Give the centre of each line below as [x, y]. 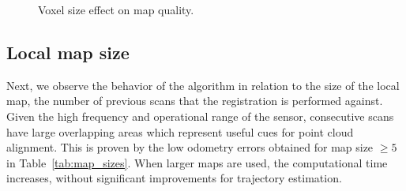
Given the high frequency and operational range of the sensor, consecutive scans [200, 116]
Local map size [68, 52]
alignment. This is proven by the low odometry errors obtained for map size [190, 147]
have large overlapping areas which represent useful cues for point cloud [180, 131]
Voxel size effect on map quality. [116, 9]
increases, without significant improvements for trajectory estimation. [174, 178]
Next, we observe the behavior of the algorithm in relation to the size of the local [203, 85]
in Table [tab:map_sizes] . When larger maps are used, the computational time [197, 162]
